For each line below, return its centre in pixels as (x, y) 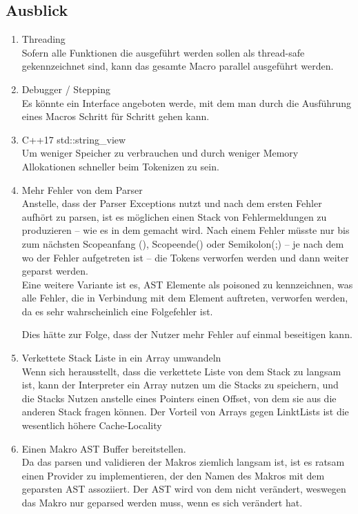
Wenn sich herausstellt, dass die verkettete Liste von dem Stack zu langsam (181, 371)
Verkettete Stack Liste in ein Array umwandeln (121, 358)
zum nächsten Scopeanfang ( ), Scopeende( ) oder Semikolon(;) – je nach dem (183, 243)
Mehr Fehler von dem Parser (82, 189)
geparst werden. (55, 271)
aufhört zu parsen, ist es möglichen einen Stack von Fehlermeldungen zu (174, 216)
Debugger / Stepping (66, 89)
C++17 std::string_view (74, 139)
